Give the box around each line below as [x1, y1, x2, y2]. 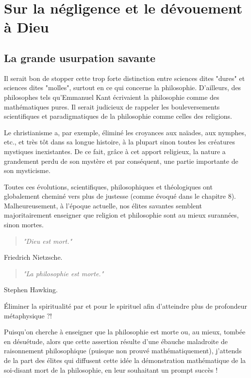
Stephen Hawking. [4, 284, 58, 295]
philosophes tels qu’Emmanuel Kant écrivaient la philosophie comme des [4, 92, 219, 102]
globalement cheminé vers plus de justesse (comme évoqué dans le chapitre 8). [4, 191, 236, 201]
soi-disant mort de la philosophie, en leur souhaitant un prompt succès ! [4, 364, 218, 375]
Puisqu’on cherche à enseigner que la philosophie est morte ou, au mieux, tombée [4, 327, 246, 337]
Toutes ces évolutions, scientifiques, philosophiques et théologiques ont [4, 181, 213, 191]
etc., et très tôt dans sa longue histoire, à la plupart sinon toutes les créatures [4, 137, 235, 147]
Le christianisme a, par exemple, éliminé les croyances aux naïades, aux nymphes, [4, 127, 246, 137]
